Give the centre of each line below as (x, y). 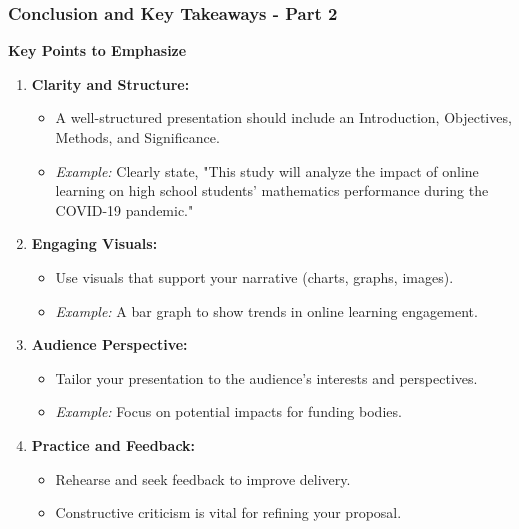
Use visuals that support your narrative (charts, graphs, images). (254, 276)
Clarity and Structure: (110, 83)
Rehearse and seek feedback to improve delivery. (203, 478)
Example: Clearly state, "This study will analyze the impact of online (267, 170)
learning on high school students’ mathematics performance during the (272, 190)
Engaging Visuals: (94, 243)
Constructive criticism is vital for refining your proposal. (228, 512)
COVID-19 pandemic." (124, 209)
